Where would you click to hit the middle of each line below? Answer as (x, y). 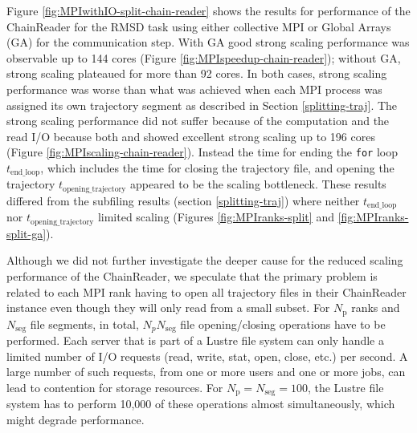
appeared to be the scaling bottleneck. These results (258, 184)
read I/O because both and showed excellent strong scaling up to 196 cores (191, 136)
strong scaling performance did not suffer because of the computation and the (198, 121)
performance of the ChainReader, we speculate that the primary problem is (192, 276)
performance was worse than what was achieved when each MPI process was (194, 89)
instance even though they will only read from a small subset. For (168, 308)
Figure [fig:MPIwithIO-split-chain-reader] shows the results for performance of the (208, 10)
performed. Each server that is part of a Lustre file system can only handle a (195, 340)
